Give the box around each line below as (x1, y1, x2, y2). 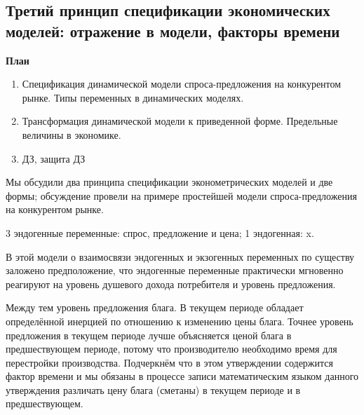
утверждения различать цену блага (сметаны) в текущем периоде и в (6, 382, 301, 397)
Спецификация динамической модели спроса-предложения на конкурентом (22, 76, 342, 91)
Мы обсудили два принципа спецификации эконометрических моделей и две (6, 175, 333, 189)
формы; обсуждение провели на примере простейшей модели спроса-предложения (6, 188, 357, 203)
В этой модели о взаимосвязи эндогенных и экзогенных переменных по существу (6, 249, 355, 264)
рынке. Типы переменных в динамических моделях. (22, 90, 244, 104)
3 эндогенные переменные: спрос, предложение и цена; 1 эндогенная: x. (6, 225, 314, 240)
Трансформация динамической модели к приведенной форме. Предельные (22, 114, 338, 128)
